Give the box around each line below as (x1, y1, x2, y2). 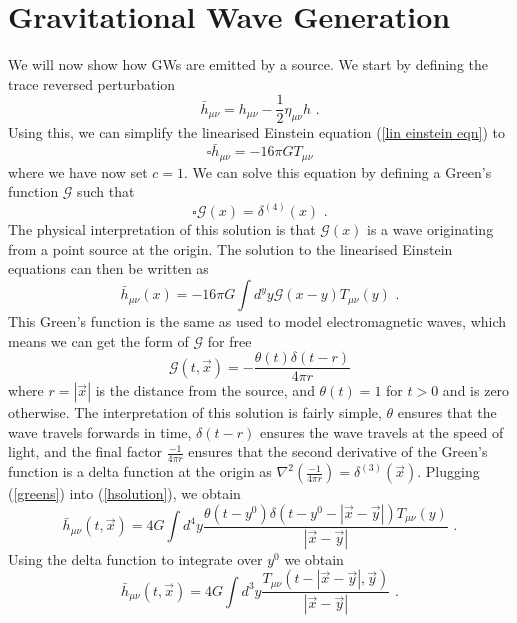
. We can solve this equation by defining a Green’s (184, 161, 492, 182)
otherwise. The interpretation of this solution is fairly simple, (8, 402, 382, 423)
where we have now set (8, 161, 148, 182)
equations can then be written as (8, 258, 209, 279)
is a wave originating (367, 219, 494, 240)
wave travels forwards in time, (8, 421, 192, 442)
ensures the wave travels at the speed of (259, 421, 504, 442)
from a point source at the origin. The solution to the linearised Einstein (8, 238, 453, 259)
